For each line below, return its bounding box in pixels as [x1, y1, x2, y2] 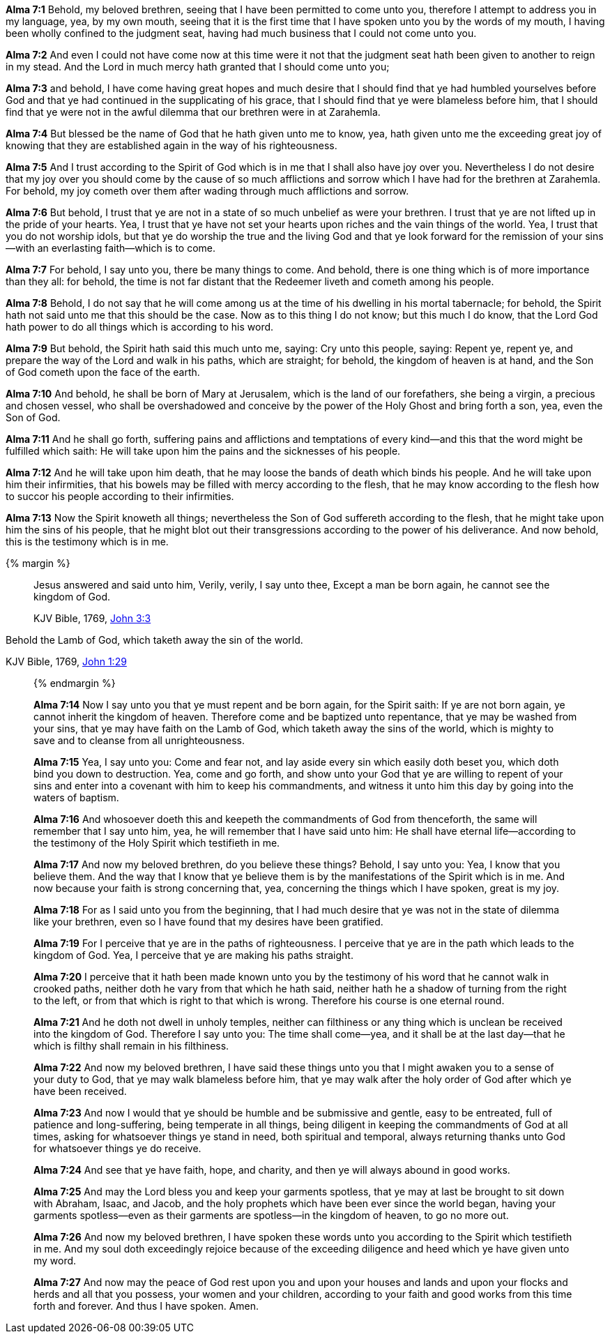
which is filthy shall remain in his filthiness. [33, 1040, 229, 1052]
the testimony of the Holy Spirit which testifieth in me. [33, 837, 280, 849]
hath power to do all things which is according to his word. [6, 321, 274, 333]
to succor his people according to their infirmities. [6, 490, 234, 502]
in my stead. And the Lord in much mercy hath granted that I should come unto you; [6, 61, 390, 73]
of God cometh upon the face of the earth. [6, 366, 200, 378]
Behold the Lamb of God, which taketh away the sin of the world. [6, 634, 303, 646]
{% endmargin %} [33, 677, 116, 689]
